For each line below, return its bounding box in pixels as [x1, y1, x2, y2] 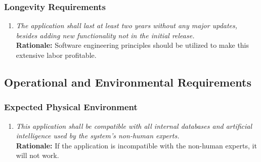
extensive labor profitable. [16, 50, 97, 60]
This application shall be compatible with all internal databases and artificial [16, 120, 252, 131]
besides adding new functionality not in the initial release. [16, 30, 195, 40]
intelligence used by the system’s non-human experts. [16, 130, 180, 141]
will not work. [16, 150, 59, 160]
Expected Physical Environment [4, 101, 138, 113]
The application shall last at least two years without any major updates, [16, 20, 238, 31]
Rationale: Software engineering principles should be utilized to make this [16, 40, 249, 50]
